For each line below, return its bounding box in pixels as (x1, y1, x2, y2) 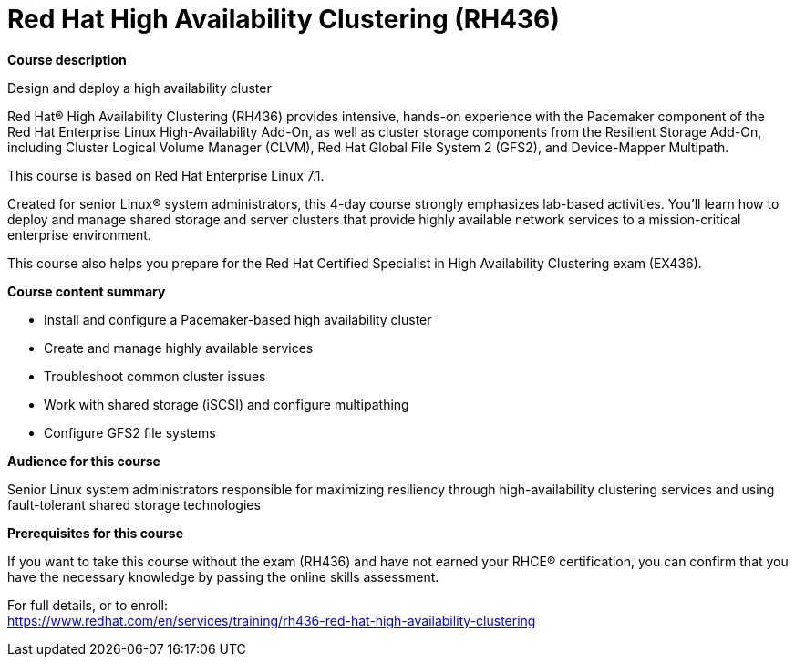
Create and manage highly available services (44, 339, 314, 356)
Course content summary (7, 283, 166, 299)
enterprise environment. (7, 226, 151, 243)
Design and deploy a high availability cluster (7, 79, 272, 96)
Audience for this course (7, 452, 160, 469)
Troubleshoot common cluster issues (44, 368, 266, 384)
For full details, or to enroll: (7, 597, 168, 613)
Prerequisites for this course (7, 524, 184, 541)
